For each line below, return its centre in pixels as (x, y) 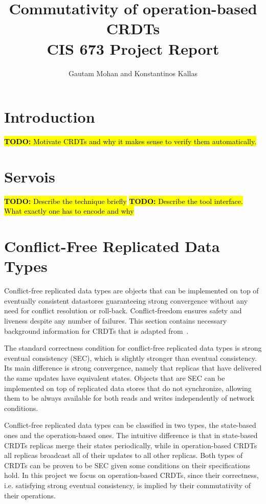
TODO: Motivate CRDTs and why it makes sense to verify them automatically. (130, 141)
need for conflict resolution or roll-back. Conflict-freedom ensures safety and (123, 311)
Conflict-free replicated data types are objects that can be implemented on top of (131, 291)
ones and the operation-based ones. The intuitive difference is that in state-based (131, 435)
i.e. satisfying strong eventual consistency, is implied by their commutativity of (127, 485)
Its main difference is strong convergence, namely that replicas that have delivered (133, 368)
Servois (30, 176)
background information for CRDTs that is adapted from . (96, 330)
